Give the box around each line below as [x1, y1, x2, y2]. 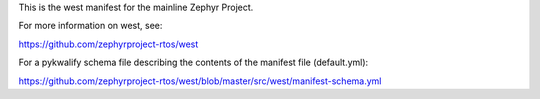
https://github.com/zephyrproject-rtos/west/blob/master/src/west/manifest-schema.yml [18, 75, 382, 87]
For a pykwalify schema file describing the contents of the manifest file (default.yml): [18, 56, 369, 69]
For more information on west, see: [18, 20, 163, 32]
